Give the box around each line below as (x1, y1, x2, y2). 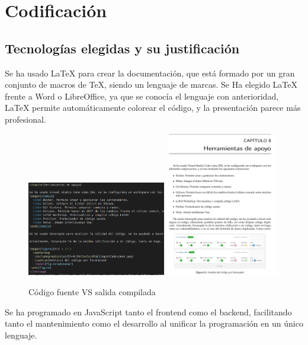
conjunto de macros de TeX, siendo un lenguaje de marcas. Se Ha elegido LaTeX (5, 78, 297, 91)
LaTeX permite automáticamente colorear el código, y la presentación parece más (5, 101, 301, 114)
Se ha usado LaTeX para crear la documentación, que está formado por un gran (5, 66, 295, 79)
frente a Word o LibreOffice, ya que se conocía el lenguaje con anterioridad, (5, 90, 279, 102)
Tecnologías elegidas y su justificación (5, 39, 240, 57)
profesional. (5, 113, 46, 125)
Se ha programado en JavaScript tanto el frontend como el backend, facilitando (5, 305, 292, 318)
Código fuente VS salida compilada (28, 285, 156, 298)
